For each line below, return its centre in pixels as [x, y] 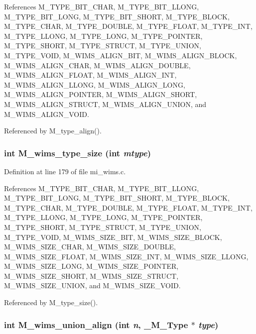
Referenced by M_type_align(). [53, 131]
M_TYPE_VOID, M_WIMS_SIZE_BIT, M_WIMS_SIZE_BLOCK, [113, 237]
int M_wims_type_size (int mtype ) [78, 153]
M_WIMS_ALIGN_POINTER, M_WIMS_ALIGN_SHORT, [101, 94]
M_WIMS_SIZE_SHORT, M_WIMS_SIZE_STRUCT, [91, 276]
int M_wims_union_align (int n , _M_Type [96, 324]
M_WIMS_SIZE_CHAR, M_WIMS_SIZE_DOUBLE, [90, 247]
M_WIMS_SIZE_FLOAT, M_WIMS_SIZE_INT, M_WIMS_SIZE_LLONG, [126, 256]
